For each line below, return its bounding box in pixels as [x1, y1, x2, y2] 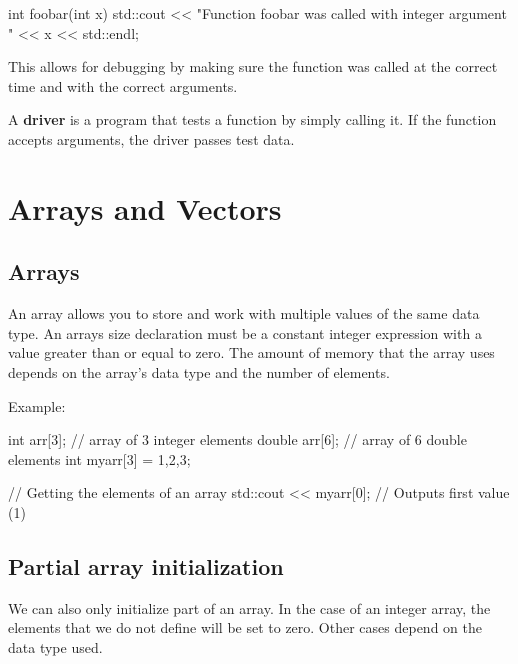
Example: [8, 395, 66, 416]
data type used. [8, 636, 103, 657]
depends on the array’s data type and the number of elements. [8, 361, 390, 382]
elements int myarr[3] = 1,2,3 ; [8, 448, 191, 469]
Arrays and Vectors [8, 187, 282, 228]
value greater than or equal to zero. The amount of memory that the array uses [8, 342, 495, 363]
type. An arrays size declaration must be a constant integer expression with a [8, 322, 482, 343]
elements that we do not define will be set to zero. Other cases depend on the [8, 617, 482, 638]
